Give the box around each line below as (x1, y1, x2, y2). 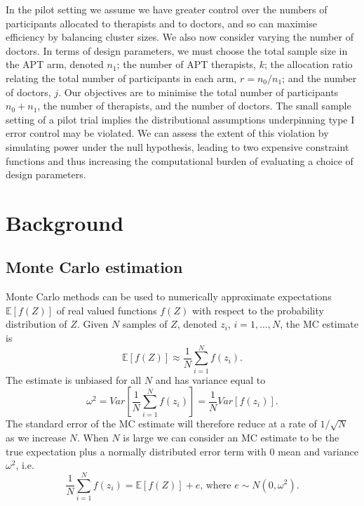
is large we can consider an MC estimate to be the (123, 430, 339, 444)
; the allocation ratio (264, 57, 353, 72)
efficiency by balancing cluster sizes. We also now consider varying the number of (6, 29, 353, 44)
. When (77, 430, 109, 444)
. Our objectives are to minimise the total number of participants (58, 84, 339, 99)
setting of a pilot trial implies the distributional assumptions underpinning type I (6, 112, 355, 126)
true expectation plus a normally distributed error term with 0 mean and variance (6, 444, 358, 458)
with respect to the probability (191, 302, 324, 317)
